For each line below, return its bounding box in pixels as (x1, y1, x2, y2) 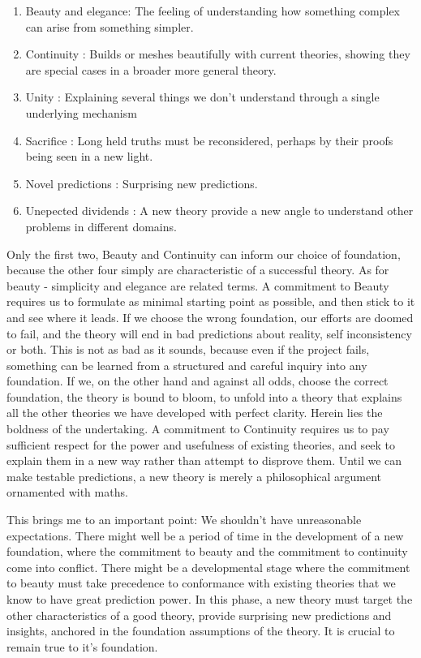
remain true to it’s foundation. (6, 638, 158, 655)
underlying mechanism (25, 104, 137, 121)
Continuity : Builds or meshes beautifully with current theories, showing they (25, 45, 410, 62)
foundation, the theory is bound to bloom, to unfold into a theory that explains (6, 388, 402, 405)
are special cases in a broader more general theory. (25, 61, 277, 78)
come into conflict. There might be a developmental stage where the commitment (6, 558, 410, 575)
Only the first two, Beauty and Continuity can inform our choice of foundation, (6, 245, 401, 262)
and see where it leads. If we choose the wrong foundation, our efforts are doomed (6, 308, 414, 325)
